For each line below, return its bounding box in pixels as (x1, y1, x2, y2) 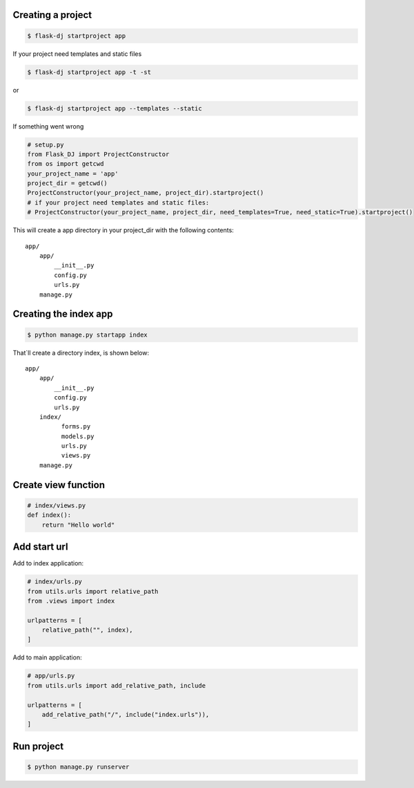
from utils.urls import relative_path (27, 588, 159, 595)
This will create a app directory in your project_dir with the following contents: (12, 226, 234, 234)
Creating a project (12, 9, 92, 21)
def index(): (27, 512, 72, 519)
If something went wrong (12, 122, 84, 131)
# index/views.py (27, 501, 86, 509)
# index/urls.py (27, 578, 83, 585)
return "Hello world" (41, 520, 115, 529)
